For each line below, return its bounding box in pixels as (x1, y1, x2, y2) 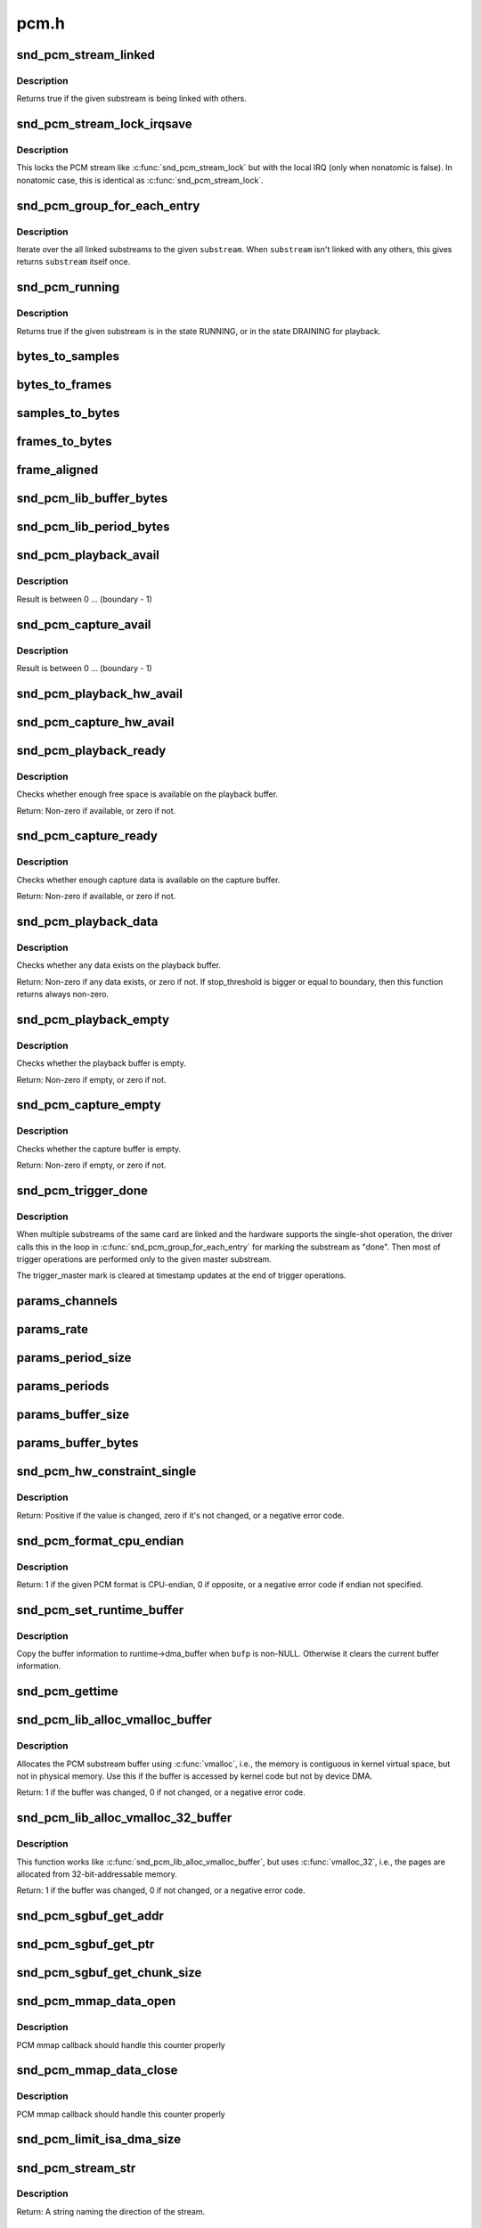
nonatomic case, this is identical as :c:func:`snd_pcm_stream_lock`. (16, 175, 264, 185)
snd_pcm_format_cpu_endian (16, 1533, 184, 1548)
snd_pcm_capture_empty (16, 1097, 161, 1113)
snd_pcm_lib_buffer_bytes (16, 491, 168, 506)
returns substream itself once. (16, 257, 131, 267)
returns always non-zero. (16, 989, 110, 1000)
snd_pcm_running (16, 280, 120, 295)
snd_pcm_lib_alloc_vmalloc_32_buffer (16, 1810, 232, 1826)
